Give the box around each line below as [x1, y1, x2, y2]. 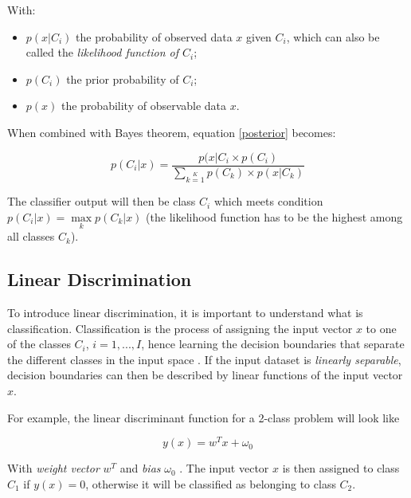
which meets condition [213, 193, 323, 210]
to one [366, 320, 397, 336]
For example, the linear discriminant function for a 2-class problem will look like [7, 409, 400, 425]
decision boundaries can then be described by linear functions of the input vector [7, 367, 403, 383]
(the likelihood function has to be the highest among [146, 208, 403, 225]
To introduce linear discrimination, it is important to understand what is [7, 304, 363, 320]
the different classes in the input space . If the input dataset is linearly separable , [7, 351, 401, 367]
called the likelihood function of [25, 44, 178, 61]
